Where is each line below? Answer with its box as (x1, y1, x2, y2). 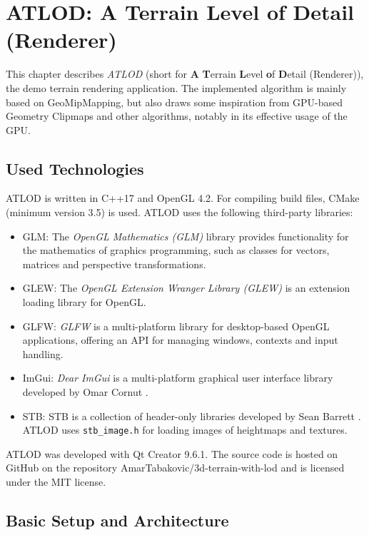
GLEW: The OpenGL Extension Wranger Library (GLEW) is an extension (22, 280, 350, 295)
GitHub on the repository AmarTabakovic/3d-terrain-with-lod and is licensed (6, 460, 345, 475)
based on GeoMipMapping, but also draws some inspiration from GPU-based (6, 94, 343, 109)
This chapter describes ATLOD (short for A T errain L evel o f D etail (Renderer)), (6, 66, 364, 81)
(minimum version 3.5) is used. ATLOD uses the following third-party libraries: (6, 205, 353, 220)
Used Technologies (6, 157, 144, 179)
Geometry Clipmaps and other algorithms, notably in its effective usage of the (6, 108, 348, 123)
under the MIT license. (6, 474, 106, 489)
